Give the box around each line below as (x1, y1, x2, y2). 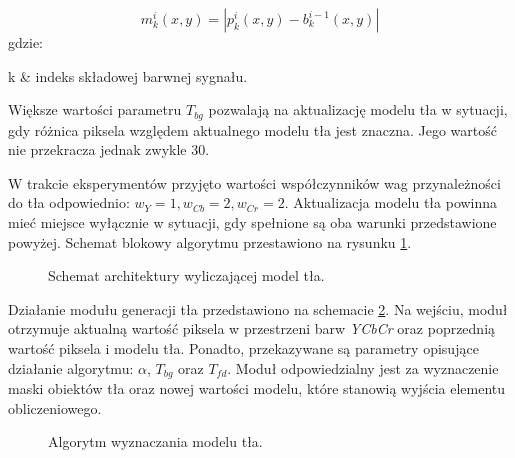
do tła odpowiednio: (8, 192, 130, 213)
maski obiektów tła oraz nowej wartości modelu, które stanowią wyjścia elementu (8, 378, 506, 399)
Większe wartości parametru (8, 99, 182, 120)
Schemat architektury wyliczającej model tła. (48, 265, 325, 286)
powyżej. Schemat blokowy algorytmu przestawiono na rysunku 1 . (8, 231, 412, 252)
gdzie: (8, 32, 43, 52)
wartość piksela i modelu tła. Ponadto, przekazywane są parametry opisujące (8, 337, 479, 358)
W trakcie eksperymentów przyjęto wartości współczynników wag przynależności (8, 172, 501, 193)
